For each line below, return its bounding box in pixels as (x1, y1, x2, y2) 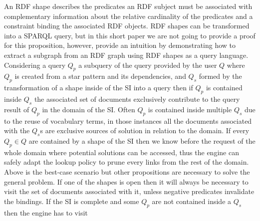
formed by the (199, 71, 242, 81)
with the (4, 125, 30, 136)
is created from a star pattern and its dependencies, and (14, 71, 186, 81)
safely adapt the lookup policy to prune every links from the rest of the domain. (4, 157, 249, 167)
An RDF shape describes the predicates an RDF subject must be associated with (4, 1, 253, 11)
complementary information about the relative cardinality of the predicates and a (4, 10, 253, 21)
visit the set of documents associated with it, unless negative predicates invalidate (4, 186, 255, 197)
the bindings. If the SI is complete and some (4, 196, 139, 206)
